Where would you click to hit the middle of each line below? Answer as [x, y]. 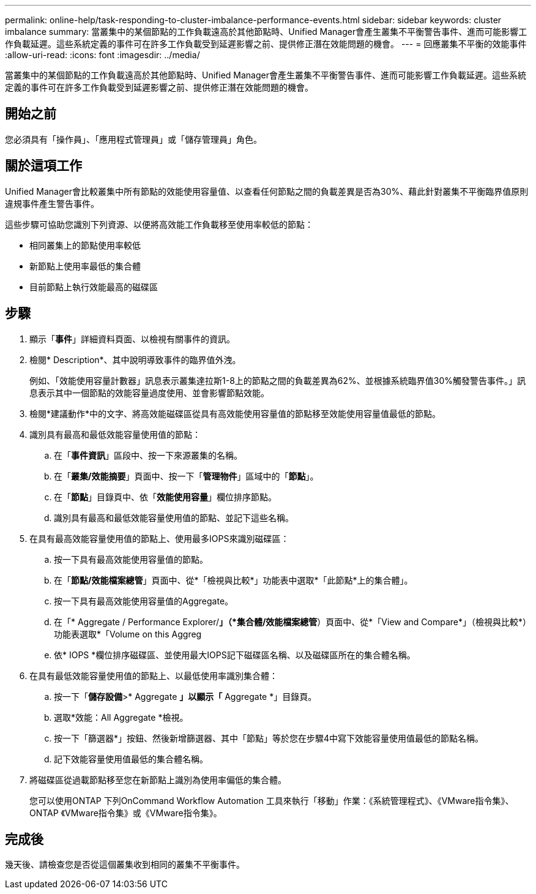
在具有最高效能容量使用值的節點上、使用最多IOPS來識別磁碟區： [159, 538]
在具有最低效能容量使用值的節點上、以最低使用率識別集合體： [154, 675]
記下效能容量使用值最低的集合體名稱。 [131, 759]
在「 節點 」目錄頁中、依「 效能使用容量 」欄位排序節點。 [165, 497]
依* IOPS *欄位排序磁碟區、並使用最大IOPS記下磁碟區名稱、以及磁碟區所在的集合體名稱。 [235, 655]
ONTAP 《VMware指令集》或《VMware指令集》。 [126, 813]
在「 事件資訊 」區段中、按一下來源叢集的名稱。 [148, 455]
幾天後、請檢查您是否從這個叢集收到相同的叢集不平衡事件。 [125, 865]
